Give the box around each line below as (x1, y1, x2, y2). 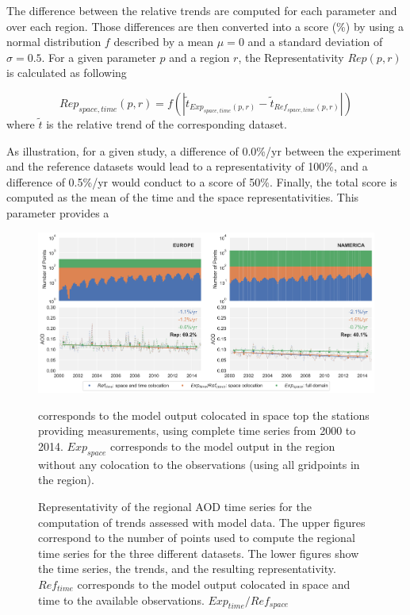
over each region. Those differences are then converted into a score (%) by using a (6, 17, 404, 34)
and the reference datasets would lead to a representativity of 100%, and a (6, 158, 368, 175)
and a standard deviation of (247, 33, 383, 50)
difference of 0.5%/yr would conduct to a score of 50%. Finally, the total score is (6, 173, 397, 190)
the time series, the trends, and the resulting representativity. (38, 560, 336, 577)
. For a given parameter (41, 48, 156, 65)
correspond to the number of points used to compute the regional (38, 529, 355, 546)
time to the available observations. (38, 591, 205, 608)
